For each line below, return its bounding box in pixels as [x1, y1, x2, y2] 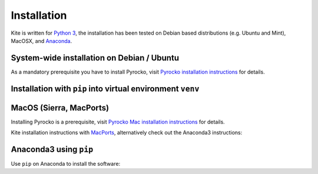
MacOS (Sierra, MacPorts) [11, 103, 109, 113]
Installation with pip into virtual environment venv [11, 83, 200, 93]
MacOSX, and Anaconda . [11, 37, 72, 44]
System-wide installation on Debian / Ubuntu [11, 53, 180, 63]
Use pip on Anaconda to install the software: [11, 160, 121, 168]
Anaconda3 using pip [11, 144, 94, 154]
